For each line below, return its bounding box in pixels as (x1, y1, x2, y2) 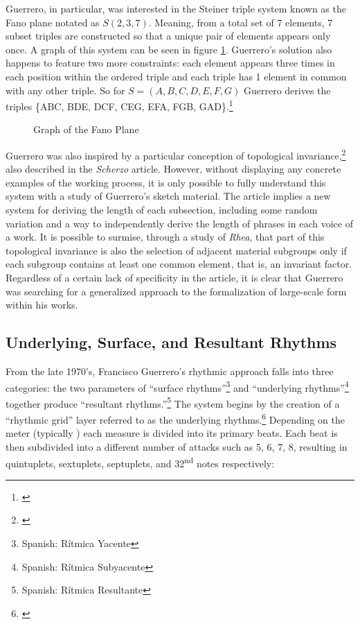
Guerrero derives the (244, 83, 331, 97)
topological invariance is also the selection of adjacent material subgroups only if (6, 243, 347, 257)
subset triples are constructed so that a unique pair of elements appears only (6, 28, 331, 43)
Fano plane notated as (6, 15, 100, 29)
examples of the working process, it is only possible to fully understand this (6, 175, 326, 189)
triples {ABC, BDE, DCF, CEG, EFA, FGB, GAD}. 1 (6, 97, 233, 113)
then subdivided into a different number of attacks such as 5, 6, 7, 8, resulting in (6, 439, 348, 453)
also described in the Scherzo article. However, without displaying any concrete (6, 162, 341, 176)
